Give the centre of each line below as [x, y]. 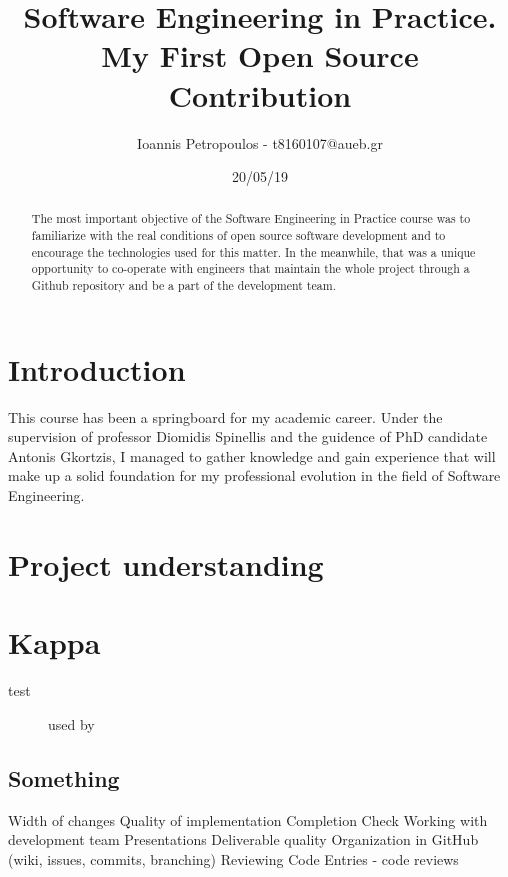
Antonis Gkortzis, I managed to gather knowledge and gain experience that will [252, 455]
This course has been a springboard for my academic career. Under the [225, 416]
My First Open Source [260, 55]
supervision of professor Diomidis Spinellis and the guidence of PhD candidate [248, 436]
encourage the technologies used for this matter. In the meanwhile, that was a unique [253, 251]
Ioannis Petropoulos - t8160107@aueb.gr [260, 142]
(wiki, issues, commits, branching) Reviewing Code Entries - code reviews [233, 858]
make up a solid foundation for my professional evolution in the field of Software [254, 475]
